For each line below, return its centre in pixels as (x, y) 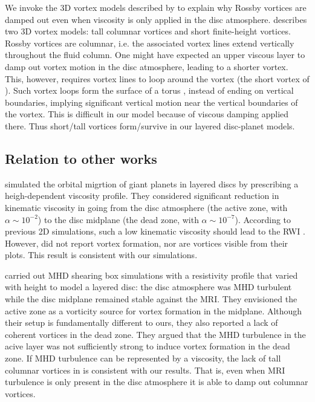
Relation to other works (81, 158)
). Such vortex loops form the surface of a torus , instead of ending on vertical (149, 90)
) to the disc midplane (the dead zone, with (118, 219)
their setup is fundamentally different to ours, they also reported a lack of (141, 323)
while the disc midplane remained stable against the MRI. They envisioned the (151, 299)
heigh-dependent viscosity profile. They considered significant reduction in (142, 196)
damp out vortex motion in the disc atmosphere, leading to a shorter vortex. (147, 66)
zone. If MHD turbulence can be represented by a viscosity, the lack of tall (143, 358)
